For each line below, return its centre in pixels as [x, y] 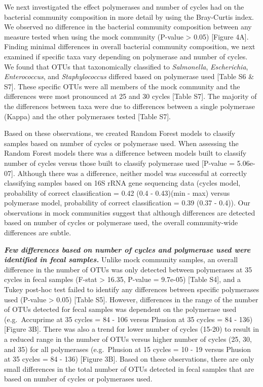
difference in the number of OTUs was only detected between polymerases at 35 [128, 269]
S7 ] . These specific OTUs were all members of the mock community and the [122, 86]
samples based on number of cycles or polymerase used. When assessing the [121, 143]
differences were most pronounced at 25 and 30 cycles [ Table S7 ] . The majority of [130, 96]
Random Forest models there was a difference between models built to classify [125, 153]
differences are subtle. [38, 233]
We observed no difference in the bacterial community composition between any [128, 27]
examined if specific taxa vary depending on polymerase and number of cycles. [126, 56]
